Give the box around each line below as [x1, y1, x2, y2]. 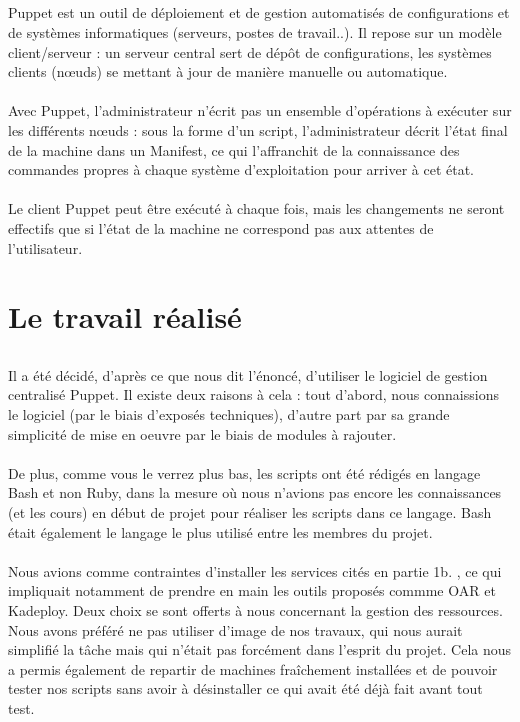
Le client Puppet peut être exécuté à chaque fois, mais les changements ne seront [8, 198, 505, 219]
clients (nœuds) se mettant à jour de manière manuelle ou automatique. [8, 61, 448, 82]
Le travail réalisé [8, 296, 242, 337]
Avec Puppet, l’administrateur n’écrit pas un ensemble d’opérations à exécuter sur [8, 100, 512, 121]
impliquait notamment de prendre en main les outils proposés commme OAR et [8, 580, 496, 601]
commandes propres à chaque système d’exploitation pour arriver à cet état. [8, 159, 475, 180]
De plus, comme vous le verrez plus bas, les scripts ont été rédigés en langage [8, 462, 481, 483]
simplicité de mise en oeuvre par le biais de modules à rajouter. [8, 423, 397, 444]
